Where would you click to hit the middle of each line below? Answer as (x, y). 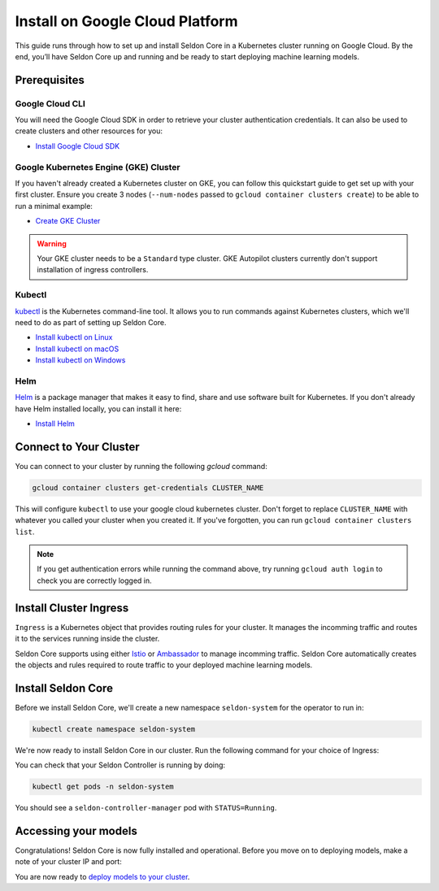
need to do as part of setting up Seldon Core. (91, 322)
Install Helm (55, 424)
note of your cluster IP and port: (68, 862)
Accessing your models (76, 830)
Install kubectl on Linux (74, 337)
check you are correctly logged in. (94, 580)
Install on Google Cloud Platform (127, 21)
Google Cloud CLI (50, 103)
